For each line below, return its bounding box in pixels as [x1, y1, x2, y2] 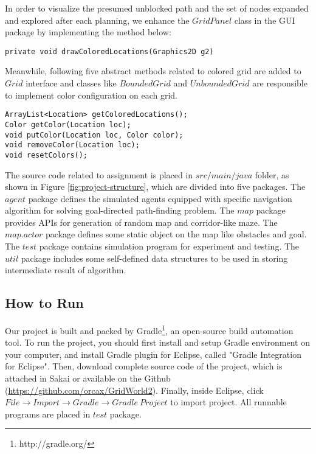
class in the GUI [234, 13, 295, 26]
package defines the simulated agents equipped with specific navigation [28, 192, 292, 204]
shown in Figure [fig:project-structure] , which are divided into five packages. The [5, 180, 306, 193]
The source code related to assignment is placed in [5, 168, 193, 181]
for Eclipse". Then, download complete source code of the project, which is [5, 360, 283, 372]
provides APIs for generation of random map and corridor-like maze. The [5, 215, 278, 228]
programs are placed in [5, 407, 91, 420]
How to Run [5, 293, 84, 312]
